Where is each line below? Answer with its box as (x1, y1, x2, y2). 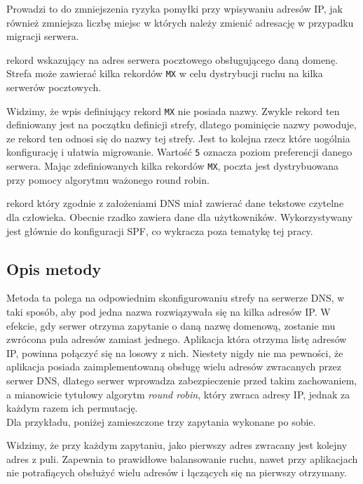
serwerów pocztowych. (6, 80, 102, 95)
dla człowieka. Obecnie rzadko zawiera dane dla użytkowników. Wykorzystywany (6, 209, 353, 224)
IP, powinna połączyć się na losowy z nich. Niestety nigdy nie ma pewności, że (6, 345, 343, 360)
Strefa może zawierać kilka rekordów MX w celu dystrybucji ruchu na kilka (6, 66, 323, 81)
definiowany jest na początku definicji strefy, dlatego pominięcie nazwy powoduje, (6, 117, 357, 132)
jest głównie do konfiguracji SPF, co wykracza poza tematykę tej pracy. (6, 223, 313, 238)
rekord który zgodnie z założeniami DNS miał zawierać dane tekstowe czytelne (6, 196, 344, 210)
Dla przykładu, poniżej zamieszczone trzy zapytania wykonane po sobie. (6, 414, 316, 429)
